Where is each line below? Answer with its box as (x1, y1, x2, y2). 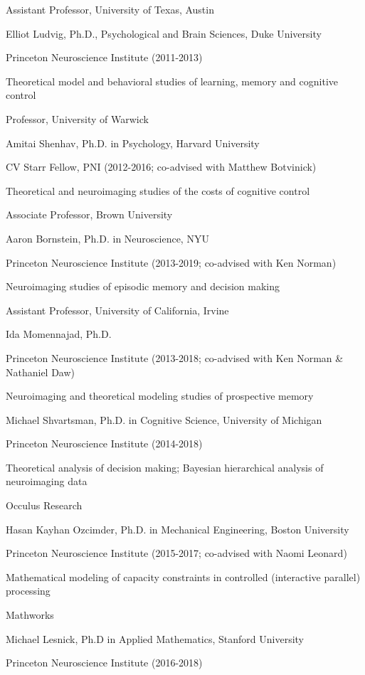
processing (6, 583, 51, 598)
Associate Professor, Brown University (6, 207, 173, 222)
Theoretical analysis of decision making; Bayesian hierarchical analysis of (6, 459, 324, 474)
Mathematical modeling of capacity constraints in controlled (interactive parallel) (6, 569, 361, 584)
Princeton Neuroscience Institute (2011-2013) (6, 50, 203, 65)
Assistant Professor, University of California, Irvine (6, 302, 229, 317)
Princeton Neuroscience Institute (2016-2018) (6, 655, 203, 670)
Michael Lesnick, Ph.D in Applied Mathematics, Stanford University (6, 631, 304, 646)
